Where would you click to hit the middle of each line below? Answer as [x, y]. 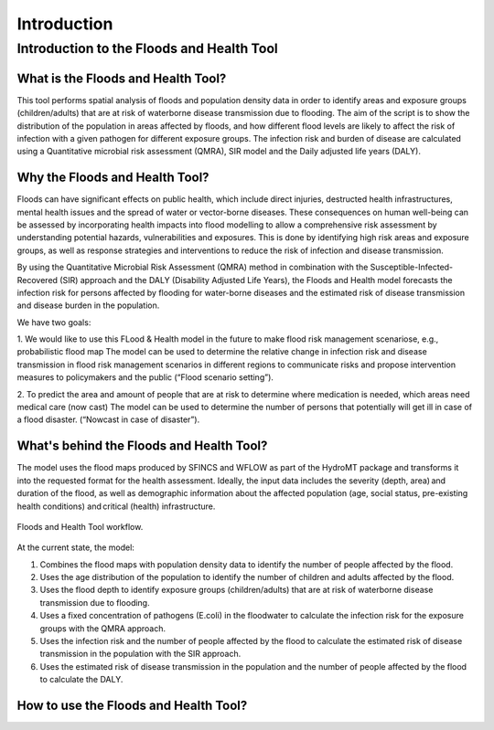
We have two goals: [54, 322]
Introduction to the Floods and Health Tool [147, 48]
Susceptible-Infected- [412, 267]
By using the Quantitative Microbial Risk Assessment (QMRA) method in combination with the [193, 267]
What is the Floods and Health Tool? [122, 78]
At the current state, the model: [75, 547]
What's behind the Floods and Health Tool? [142, 446]
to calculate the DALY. [81, 680]
